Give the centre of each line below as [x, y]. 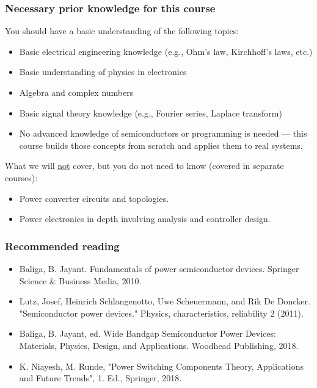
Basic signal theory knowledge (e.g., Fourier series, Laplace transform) [151, 113]
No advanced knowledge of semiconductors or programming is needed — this [163, 133]
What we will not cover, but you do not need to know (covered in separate [144, 166]
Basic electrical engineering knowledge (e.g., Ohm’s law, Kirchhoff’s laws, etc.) [166, 51]
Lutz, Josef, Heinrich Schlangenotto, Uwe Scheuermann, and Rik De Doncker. [165, 301]
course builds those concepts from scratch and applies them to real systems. [161, 145]
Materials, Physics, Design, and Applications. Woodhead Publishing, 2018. [159, 345]
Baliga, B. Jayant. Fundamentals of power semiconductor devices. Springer [159, 268]
